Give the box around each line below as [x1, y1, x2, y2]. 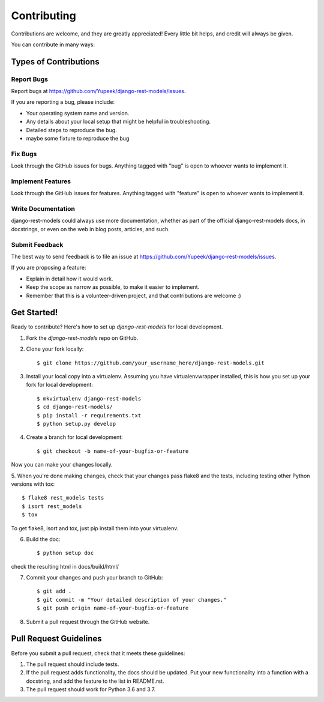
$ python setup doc [37, 549, 94, 557]
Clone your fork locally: [26, 345, 84, 353]
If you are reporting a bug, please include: [11, 98, 115, 106]
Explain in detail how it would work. [26, 275, 113, 282]
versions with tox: [11, 480, 55, 488]
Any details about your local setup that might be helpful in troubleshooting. [26, 118, 211, 126]
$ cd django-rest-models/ [37, 404, 113, 411]
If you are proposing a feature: [11, 264, 86, 271]
